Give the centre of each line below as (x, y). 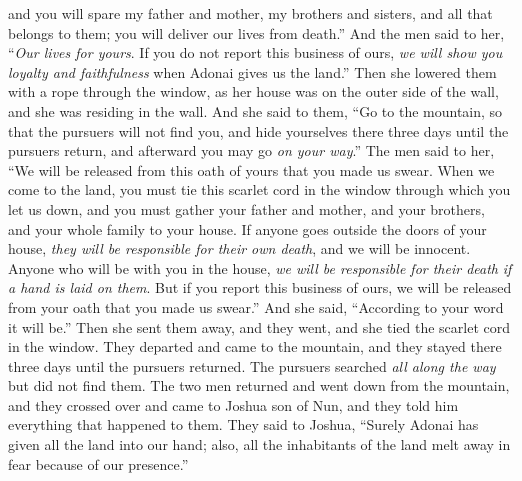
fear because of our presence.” (98, 463)
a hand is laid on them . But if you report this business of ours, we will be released (260, 287)
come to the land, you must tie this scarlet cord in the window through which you (259, 189)
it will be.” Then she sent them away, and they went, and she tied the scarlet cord (259, 326)
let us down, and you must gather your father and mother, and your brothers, (246, 208)
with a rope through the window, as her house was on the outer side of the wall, (253, 91)
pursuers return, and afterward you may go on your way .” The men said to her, (251, 150)
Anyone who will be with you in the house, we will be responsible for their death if (260, 267)
